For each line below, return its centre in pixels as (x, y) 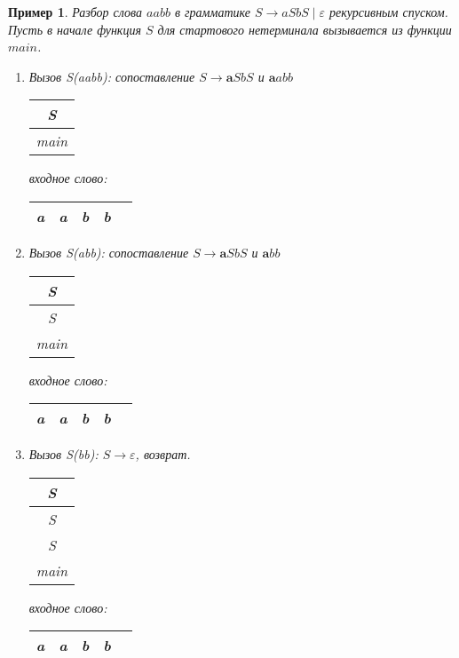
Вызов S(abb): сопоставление (109, 252)
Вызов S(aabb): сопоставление (112, 76)
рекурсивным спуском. (389, 12)
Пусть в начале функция (75, 29)
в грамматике (212, 12)
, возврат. (163, 454)
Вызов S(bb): (63, 454)
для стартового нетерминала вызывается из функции (305, 29)
